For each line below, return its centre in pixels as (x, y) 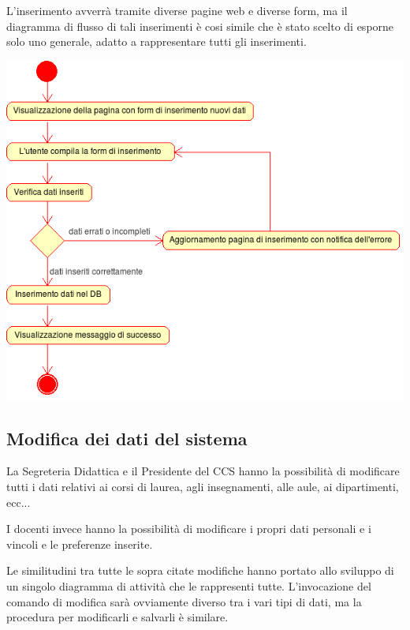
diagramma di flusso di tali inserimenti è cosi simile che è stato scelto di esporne (200, 26)
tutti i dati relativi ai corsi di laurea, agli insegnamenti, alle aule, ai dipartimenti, (203, 487)
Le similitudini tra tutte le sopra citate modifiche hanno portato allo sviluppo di (200, 570)
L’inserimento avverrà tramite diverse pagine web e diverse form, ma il (177, 10)
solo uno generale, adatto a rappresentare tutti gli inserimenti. (157, 41)
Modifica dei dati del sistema (127, 438)
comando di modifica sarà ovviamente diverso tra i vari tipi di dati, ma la (184, 601)
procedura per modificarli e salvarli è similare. (117, 617)
